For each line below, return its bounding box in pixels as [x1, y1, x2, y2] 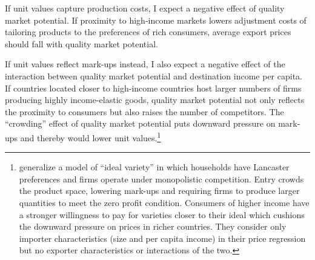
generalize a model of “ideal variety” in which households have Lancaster [19, 161, 290, 173]
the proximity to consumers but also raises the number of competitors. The [5, 105, 284, 118]
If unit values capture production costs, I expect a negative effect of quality [5, 2, 285, 14]
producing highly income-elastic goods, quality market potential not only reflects [5, 93, 305, 106]
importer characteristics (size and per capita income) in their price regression [19, 232, 306, 244]
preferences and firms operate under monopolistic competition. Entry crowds [19, 172, 304, 185]
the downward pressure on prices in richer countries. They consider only [19, 220, 287, 233]
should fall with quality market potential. [5, 37, 158, 50]
